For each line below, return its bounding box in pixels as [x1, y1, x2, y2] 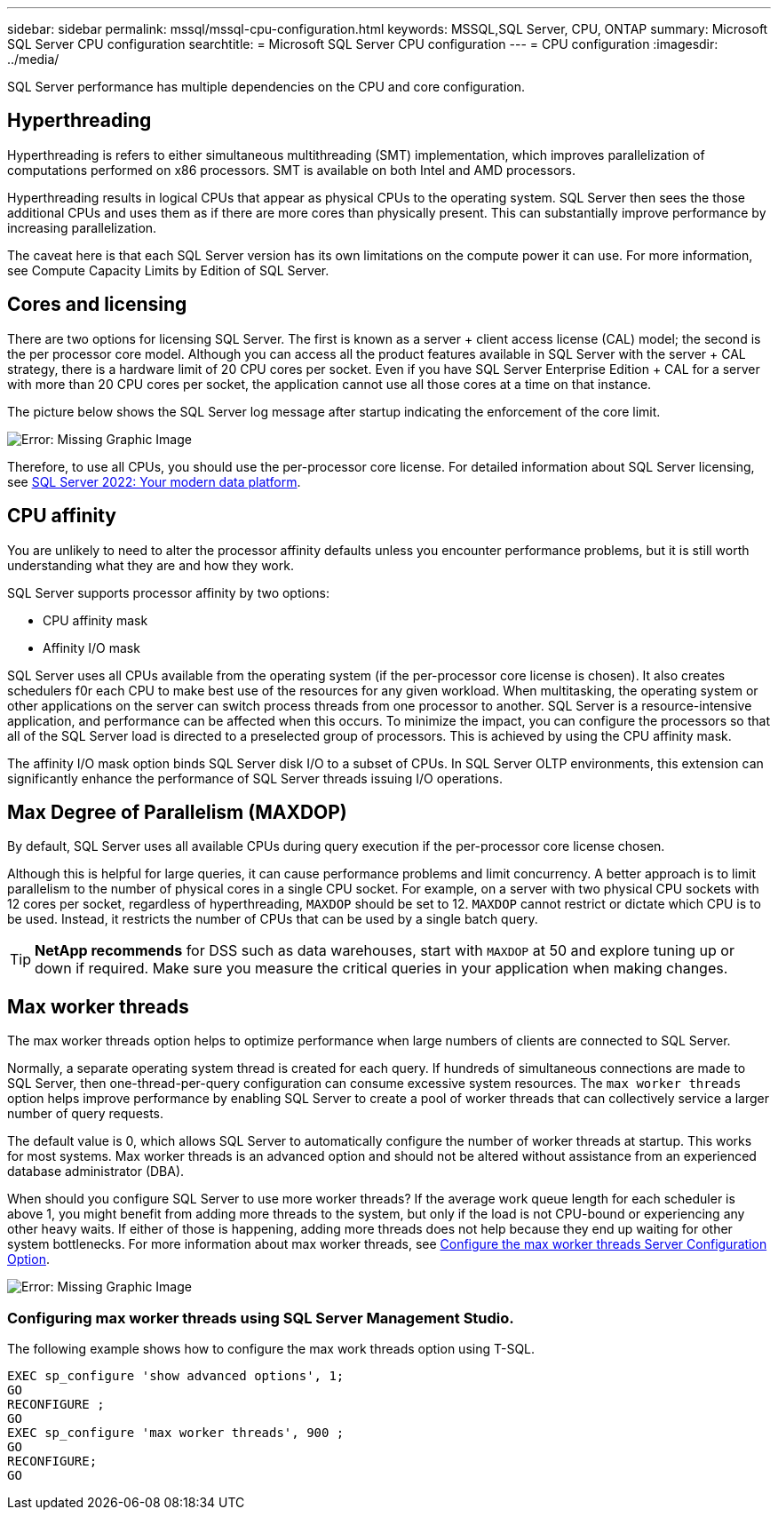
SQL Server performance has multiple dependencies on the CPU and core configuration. [7, 79, 525, 94]
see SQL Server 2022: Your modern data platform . [7, 473, 301, 489]
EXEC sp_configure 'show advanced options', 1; [7, 1368, 345, 1383]
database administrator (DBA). [7, 1164, 185, 1179]
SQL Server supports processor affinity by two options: [7, 584, 329, 600]
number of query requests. [7, 1106, 164, 1122]
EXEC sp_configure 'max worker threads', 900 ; [7, 1425, 345, 1440]
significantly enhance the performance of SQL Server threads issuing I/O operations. [7, 770, 503, 786]
